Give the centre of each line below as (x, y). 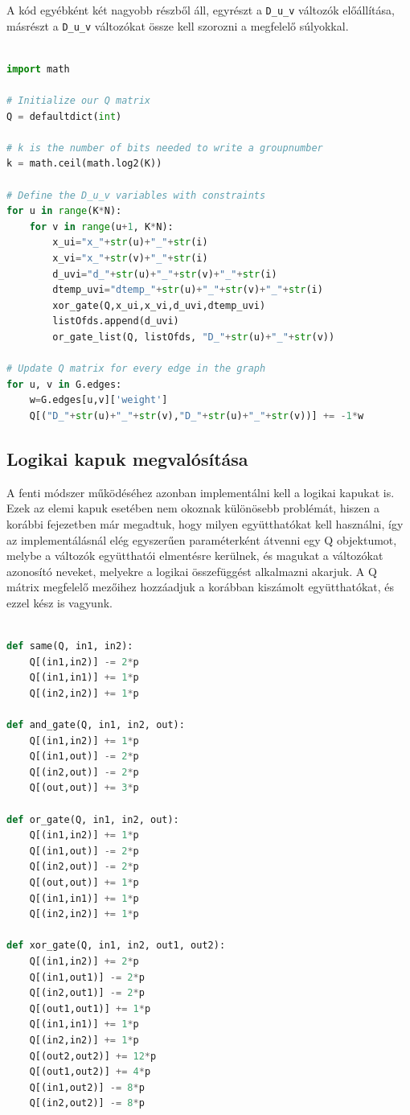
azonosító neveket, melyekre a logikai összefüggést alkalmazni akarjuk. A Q (192, 571)
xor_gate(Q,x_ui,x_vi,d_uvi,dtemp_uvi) (159, 305)
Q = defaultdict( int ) (64, 116)
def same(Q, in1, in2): (70, 646)
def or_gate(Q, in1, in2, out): (93, 819)
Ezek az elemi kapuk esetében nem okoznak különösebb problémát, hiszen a (193, 508)
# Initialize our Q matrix (78, 101)
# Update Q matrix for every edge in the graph (136, 369)
